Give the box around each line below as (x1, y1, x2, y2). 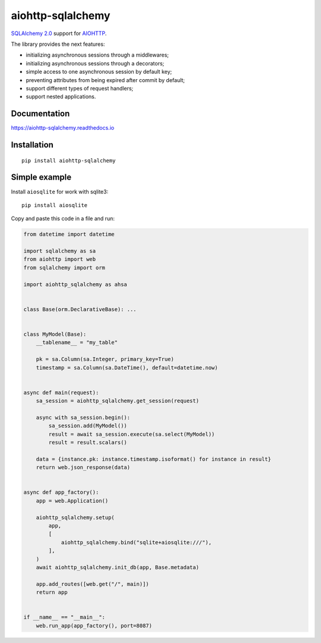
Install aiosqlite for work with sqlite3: (11, 188, 109, 195)
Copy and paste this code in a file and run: (11, 215, 115, 222)
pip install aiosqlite (21, 202, 88, 208)
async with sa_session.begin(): (36, 414, 131, 421)
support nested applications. (26, 93, 96, 101)
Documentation (11, 109, 70, 119)
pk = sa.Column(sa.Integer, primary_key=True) (36, 356, 175, 363)
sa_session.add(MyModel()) (48, 422, 127, 429)
